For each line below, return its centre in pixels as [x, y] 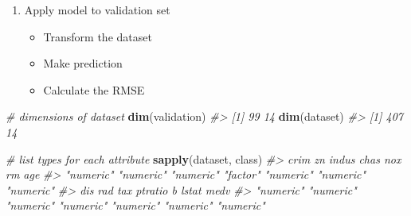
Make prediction [83, 63]
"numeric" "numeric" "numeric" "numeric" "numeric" [135, 205]
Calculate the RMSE [94, 89]
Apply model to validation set [97, 10]
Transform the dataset [98, 36]
